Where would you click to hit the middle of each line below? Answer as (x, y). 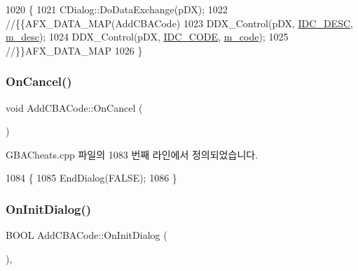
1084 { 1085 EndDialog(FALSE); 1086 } (91, 178)
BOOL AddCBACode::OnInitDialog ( (87, 235)
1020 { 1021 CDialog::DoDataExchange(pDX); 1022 (117, 9)
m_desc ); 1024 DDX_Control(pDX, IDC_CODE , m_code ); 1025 (147, 37)
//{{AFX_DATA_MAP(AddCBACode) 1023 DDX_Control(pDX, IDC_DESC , (179, 23)
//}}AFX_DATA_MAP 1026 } (74, 50)
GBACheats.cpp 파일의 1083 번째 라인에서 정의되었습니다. (132, 154)
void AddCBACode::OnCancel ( (74, 107)
